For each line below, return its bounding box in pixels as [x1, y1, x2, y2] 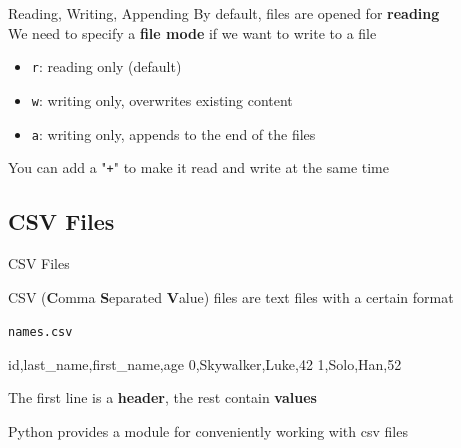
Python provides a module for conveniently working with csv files [8, 421, 408, 442]
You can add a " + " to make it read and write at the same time [8, 157, 389, 178]
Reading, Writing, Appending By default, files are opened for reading [8, 3, 440, 23]
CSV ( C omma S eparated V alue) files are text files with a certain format [8, 286, 454, 307]
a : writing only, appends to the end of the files [31, 123, 316, 144]
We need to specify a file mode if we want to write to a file [8, 22, 377, 43]
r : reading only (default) [31, 56, 182, 77]
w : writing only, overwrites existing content [31, 89, 293, 110]
